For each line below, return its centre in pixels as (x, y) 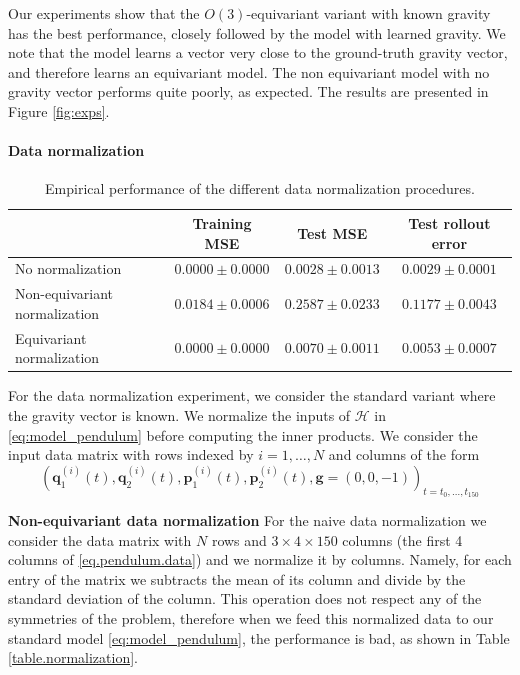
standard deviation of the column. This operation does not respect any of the (245, 598)
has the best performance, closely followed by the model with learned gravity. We (257, 32)
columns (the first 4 (402, 539)
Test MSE (332, 232)
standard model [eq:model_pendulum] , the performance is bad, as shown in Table (259, 637)
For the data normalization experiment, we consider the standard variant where (252, 395)
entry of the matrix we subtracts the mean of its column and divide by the (237, 578)
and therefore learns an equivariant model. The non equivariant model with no (249, 71)
